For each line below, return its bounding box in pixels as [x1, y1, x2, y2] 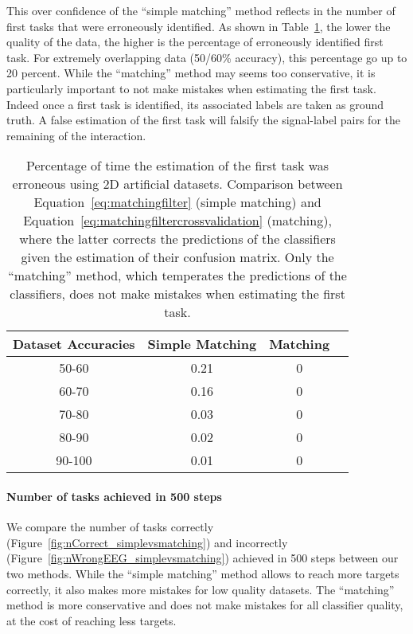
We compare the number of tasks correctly [6, 519, 214, 535]
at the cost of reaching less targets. [6, 612, 177, 628]
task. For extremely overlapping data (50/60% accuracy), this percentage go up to [6, 49, 407, 65]
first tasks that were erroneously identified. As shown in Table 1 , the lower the [6, 18, 391, 34]
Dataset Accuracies [13, 335, 135, 354]
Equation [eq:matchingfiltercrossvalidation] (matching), [23, 211, 332, 230]
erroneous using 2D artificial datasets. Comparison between [12, 174, 343, 194]
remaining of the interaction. [6, 127, 146, 143]
